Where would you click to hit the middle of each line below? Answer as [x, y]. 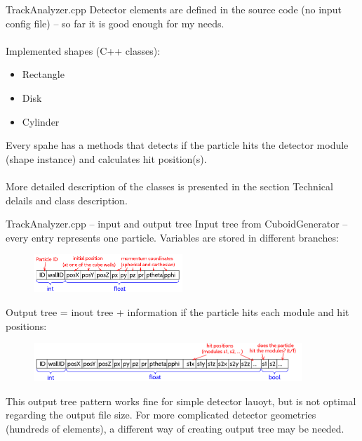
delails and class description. [67, 200]
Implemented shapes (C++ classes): [83, 50]
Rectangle [43, 74]
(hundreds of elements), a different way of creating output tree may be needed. [175, 429]
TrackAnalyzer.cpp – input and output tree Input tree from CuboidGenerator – [177, 224]
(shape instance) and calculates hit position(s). [106, 158]
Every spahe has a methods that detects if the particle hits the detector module [177, 145]
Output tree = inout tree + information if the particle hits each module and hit [177, 311]
